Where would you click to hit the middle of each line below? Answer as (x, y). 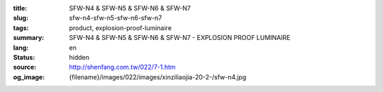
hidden (79, 57)
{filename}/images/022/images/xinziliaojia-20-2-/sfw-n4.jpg (158, 77)
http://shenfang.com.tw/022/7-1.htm (123, 67)
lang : (21, 47)
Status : (24, 57)
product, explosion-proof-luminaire (120, 27)
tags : (21, 27)
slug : (21, 18)
